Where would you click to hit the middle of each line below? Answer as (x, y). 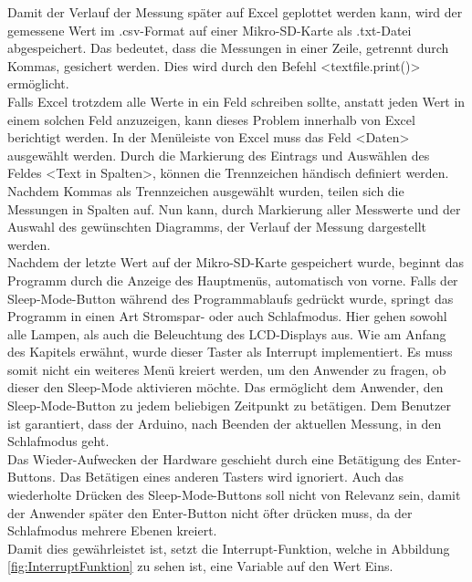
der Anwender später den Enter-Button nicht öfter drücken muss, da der (210, 512)
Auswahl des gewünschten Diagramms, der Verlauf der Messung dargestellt (217, 227)
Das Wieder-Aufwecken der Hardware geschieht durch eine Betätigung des (215, 458)
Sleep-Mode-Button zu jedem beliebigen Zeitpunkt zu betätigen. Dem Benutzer (229, 405)
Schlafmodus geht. (58, 441)
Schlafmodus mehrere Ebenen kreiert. (112, 530)
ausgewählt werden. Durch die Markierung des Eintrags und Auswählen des (219, 155)
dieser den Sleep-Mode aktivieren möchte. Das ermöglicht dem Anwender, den (226, 387)
